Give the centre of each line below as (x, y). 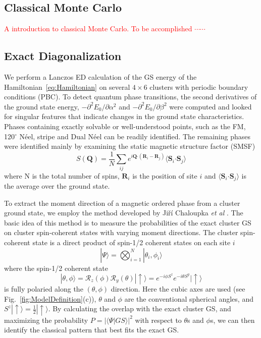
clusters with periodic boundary (199, 87)
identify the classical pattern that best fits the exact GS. (92, 330)
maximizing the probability (46, 320)
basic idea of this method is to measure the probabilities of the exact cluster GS (128, 222)
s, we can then (232, 320)
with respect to (158, 320)
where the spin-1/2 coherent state (56, 268)
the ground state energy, (42, 106)
